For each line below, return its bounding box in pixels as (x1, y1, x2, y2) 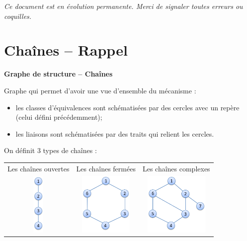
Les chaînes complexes (142, 163, 210, 173)
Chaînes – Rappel (4, 40, 128, 60)
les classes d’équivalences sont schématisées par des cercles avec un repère (15, 102, 240, 112)
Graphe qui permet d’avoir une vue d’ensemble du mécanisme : (4, 85, 196, 95)
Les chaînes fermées (76, 163, 136, 173)
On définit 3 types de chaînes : (4, 145, 97, 156)
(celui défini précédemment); (15, 112, 102, 122)
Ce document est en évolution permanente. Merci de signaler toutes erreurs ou (4, 1, 243, 11)
